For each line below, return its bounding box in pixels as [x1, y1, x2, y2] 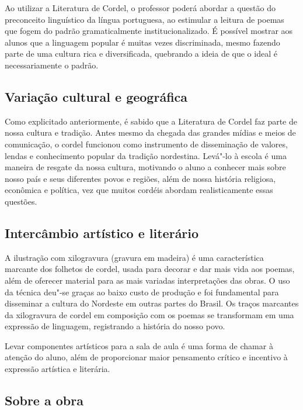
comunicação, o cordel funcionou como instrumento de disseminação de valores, [5, 137, 288, 150]
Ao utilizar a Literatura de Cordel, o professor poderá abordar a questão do [5, 2, 276, 13]
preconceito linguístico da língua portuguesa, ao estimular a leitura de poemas [5, 13, 284, 25]
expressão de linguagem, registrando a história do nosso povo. [5, 320, 225, 332]
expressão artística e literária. [5, 363, 110, 375]
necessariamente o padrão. [5, 58, 99, 71]
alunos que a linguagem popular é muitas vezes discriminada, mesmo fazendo [5, 36, 280, 48]
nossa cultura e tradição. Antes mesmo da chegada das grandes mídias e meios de [5, 126, 296, 139]
